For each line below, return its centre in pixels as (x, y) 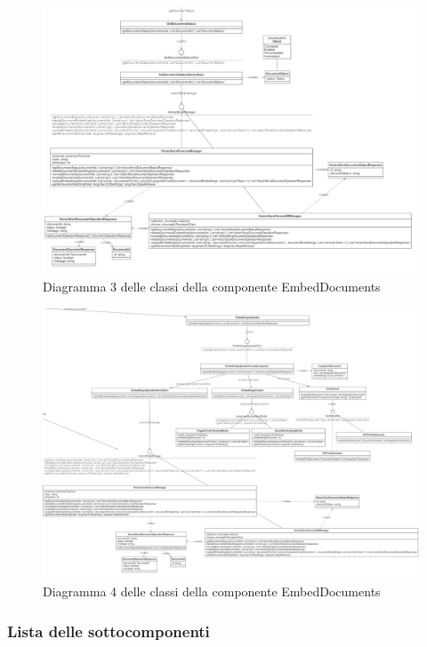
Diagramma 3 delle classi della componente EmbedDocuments (212, 287)
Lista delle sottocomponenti (109, 631)
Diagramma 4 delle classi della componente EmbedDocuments (212, 591)
